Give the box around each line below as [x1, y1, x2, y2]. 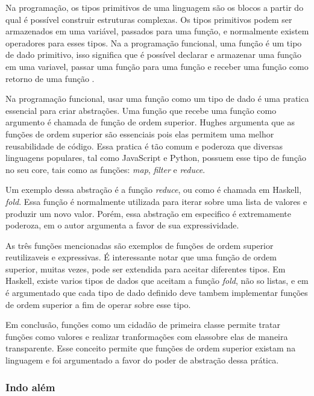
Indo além [5, 379, 55, 394]
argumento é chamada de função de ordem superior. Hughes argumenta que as [5, 116, 295, 128]
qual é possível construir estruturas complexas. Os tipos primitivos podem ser [5, 13, 292, 25]
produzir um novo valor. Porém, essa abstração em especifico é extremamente [5, 207, 291, 219]
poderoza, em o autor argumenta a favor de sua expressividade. [5, 219, 239, 231]
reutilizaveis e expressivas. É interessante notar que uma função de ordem [5, 251, 277, 263]
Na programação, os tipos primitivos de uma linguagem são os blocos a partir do [5, 1, 304, 13]
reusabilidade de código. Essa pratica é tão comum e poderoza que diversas [5, 139, 283, 152]
